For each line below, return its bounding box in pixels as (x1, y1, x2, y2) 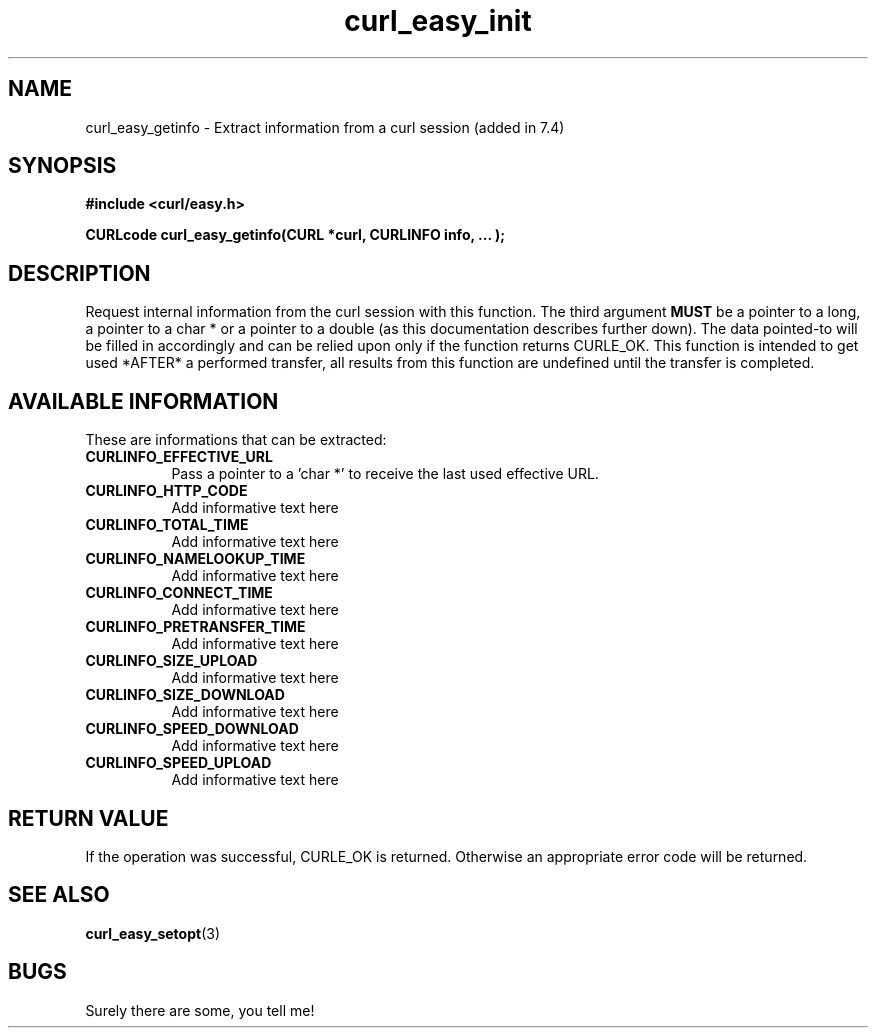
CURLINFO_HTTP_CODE (85, 482, 248, 500)
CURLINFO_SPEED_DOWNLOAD (85, 720, 299, 738)
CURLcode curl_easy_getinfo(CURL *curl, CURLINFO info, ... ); (85, 226, 506, 244)
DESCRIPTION (8, 260, 151, 286)
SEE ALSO (8, 882, 110, 908)
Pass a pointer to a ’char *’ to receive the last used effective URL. (171, 465, 599, 483)
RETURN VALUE (8, 805, 169, 831)
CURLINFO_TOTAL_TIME (85, 516, 249, 534)
